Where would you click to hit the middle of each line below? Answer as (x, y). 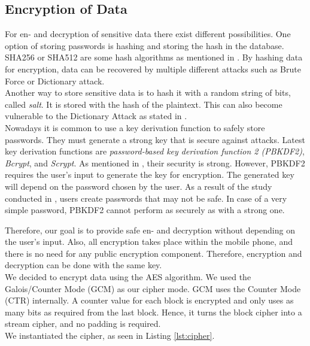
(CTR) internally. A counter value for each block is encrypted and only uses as (149, 300)
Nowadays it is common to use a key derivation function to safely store (135, 127)
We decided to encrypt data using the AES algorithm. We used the (128, 277)
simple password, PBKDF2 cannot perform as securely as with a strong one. (145, 210)
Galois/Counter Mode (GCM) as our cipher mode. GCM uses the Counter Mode (153, 288)
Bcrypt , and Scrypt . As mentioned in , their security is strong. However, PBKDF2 (155, 163)
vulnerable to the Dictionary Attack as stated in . (96, 116)
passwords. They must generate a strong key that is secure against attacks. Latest (155, 139)
